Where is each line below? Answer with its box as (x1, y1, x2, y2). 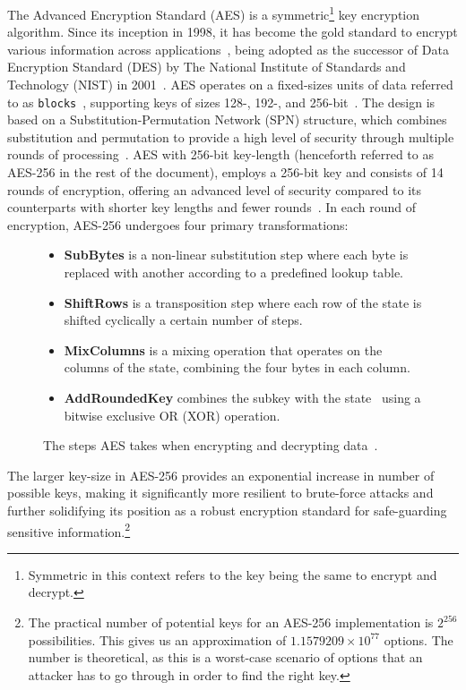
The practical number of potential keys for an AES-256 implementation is (28, 613, 434, 631)
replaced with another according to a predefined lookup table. (64, 263, 403, 282)
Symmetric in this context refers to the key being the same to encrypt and (28, 565, 437, 584)
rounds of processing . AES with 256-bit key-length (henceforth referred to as (7, 145, 434, 164)
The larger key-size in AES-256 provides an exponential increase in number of (7, 465, 435, 484)
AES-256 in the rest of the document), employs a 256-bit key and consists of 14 (7, 163, 444, 182)
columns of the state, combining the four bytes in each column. (64, 358, 410, 377)
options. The (384, 630, 453, 649)
